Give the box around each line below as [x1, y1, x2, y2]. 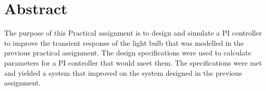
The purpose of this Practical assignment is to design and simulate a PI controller [4, 27, 262, 38]
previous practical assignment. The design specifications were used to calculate [4, 47, 252, 58]
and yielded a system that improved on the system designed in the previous [4, 67, 242, 78]
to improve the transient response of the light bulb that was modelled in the [4, 37, 244, 48]
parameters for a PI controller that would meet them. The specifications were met [4, 57, 262, 68]
